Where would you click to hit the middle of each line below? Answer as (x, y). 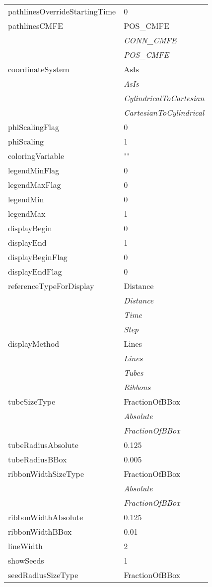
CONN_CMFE (150, 40)
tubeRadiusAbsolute (43, 445)
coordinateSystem (39, 69)
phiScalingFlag (34, 127)
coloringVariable (36, 156)
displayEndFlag (35, 271)
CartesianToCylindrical (164, 112)
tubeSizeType (32, 401)
